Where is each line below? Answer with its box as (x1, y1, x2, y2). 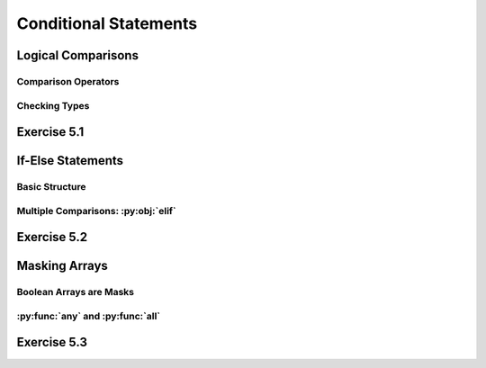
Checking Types (16, 99, 90, 112)
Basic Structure (16, 181, 86, 193)
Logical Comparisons (16, 48, 139, 63)
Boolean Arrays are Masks (16, 286, 135, 299)
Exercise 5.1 (16, 124, 85, 139)
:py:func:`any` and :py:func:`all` (16, 310, 161, 322)
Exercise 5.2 (16, 229, 88, 245)
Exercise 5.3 (16, 335, 88, 350)
